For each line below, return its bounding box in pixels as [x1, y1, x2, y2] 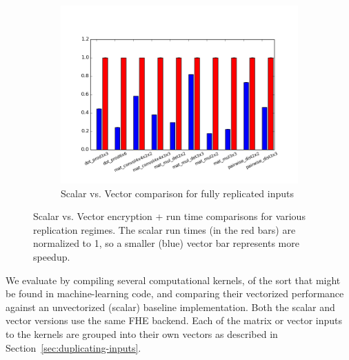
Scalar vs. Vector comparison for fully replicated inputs [61, 186, 295, 200]
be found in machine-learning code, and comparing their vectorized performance [6, 286, 344, 301]
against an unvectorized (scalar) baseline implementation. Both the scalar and [6, 299, 335, 314]
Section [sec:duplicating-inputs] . [6, 340, 141, 354]
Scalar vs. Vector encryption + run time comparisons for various [33, 209, 306, 223]
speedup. [33, 249, 70, 263]
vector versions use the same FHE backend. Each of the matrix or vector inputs [6, 313, 343, 328]
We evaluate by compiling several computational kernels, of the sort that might [6, 272, 341, 287]
